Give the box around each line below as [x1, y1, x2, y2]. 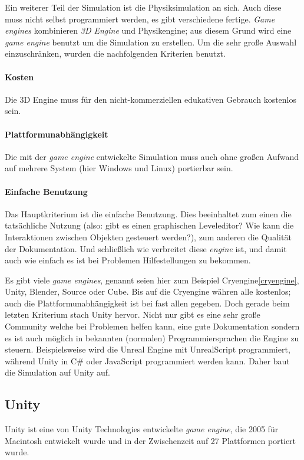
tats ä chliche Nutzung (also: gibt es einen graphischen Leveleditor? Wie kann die [5, 219, 294, 231]
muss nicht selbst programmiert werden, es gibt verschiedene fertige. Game [5, 12, 275, 25]
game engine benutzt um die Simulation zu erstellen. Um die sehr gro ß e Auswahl [5, 35, 297, 48]
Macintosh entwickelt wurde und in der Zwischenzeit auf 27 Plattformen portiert [5, 434, 296, 446]
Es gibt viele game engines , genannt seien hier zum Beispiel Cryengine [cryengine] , [5, 273, 299, 286]
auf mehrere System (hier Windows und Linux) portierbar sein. [5, 162, 233, 174]
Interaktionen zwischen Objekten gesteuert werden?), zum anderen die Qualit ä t [5, 230, 292, 243]
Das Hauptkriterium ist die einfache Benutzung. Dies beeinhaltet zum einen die [5, 207, 292, 220]
